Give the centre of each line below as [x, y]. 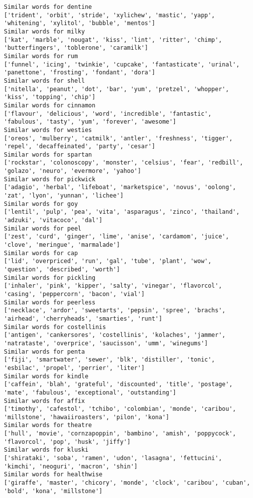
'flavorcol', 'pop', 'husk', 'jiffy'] [67, 442]
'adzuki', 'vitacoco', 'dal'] [53, 220]
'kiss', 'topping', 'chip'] [50, 97]
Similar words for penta [44, 351]
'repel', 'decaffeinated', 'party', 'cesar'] [80, 147]
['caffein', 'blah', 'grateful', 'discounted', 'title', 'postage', [118, 384]
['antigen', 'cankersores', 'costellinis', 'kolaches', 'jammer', [115, 335]
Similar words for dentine [48, 7]
